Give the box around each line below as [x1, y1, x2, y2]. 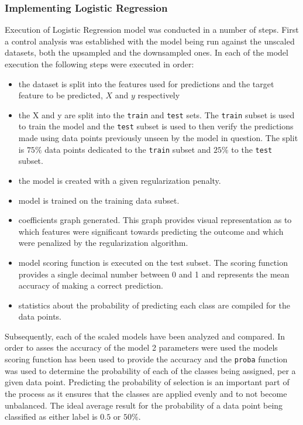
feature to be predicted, [18, 89, 103, 101]
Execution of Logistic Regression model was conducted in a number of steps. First [5, 23, 299, 36]
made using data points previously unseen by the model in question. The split [18, 132, 298, 144]
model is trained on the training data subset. [18, 194, 180, 206]
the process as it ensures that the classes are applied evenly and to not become [5, 387, 287, 399]
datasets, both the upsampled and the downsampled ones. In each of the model [5, 46, 288, 59]
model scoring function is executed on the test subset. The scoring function [18, 256, 288, 268]
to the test [231, 143, 273, 155]
